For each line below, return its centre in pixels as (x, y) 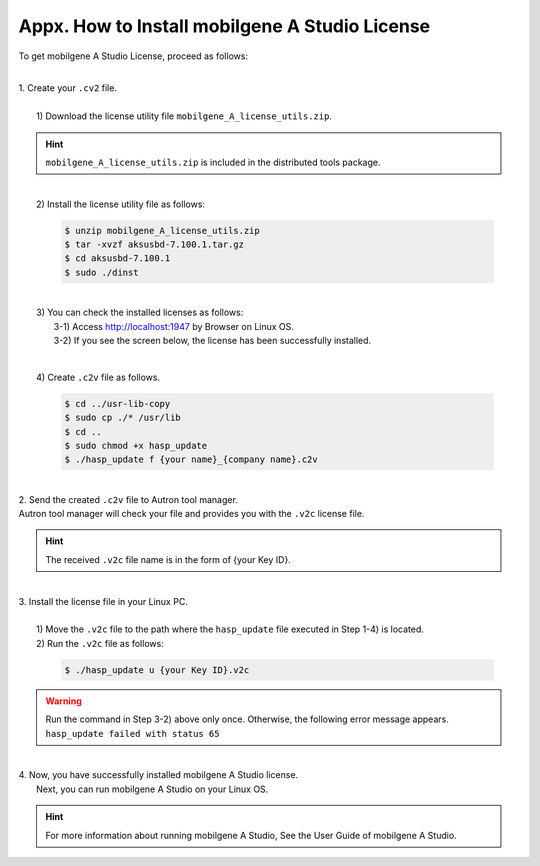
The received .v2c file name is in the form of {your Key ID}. (168, 559)
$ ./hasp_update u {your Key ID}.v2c (157, 669)
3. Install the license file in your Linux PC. (103, 601)
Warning (63, 701)
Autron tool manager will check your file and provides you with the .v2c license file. (191, 514)
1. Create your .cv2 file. (67, 88)
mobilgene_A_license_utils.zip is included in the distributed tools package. (213, 162)
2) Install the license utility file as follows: (120, 204)
